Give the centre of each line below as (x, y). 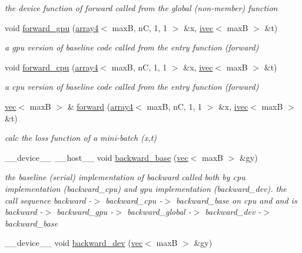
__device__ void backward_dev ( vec (74, 243)
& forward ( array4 (100, 106)
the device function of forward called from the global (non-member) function (141, 8)
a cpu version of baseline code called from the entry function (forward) (132, 87)
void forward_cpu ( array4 (52, 67)
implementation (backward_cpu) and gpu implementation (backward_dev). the (146, 188)
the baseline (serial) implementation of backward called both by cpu (125, 177)
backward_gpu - (85, 212)
